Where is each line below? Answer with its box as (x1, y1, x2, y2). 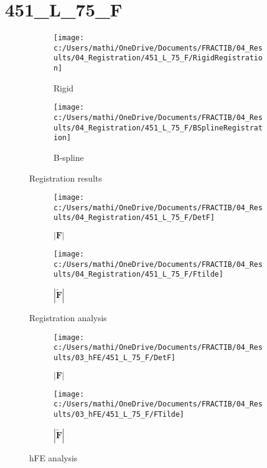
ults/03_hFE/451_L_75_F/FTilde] (54, 409, 184, 419)
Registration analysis (29, 311, 107, 324)
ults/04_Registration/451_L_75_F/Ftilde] (54, 270, 224, 279)
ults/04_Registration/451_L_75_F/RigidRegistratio (54, 54, 263, 63)
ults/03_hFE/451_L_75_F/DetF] (54, 353, 176, 362)
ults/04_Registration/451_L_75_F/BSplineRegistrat (54, 123, 263, 132)
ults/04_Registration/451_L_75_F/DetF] (54, 213, 215, 222)
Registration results (29, 171, 102, 184)
